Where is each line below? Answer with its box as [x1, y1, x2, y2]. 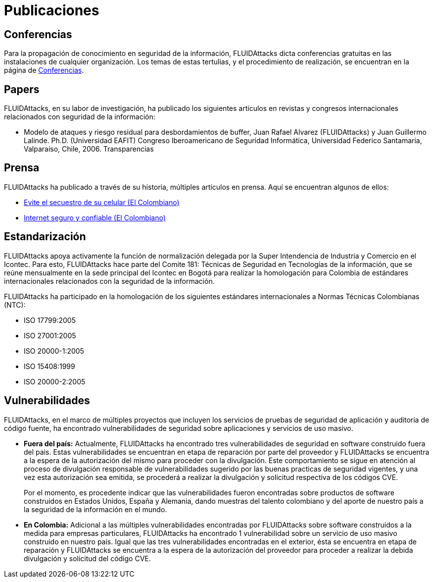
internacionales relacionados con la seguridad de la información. [4, 276, 215, 285]
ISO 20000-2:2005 [24, 377, 86, 386]
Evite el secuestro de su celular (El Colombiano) [24, 198, 180, 207]
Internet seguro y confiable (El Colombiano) [24, 213, 166, 222]
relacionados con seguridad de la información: [4, 112, 155, 121]
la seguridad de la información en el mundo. [24, 505, 167, 514]
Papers [4, 83, 40, 96]
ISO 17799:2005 [24, 316, 76, 324]
